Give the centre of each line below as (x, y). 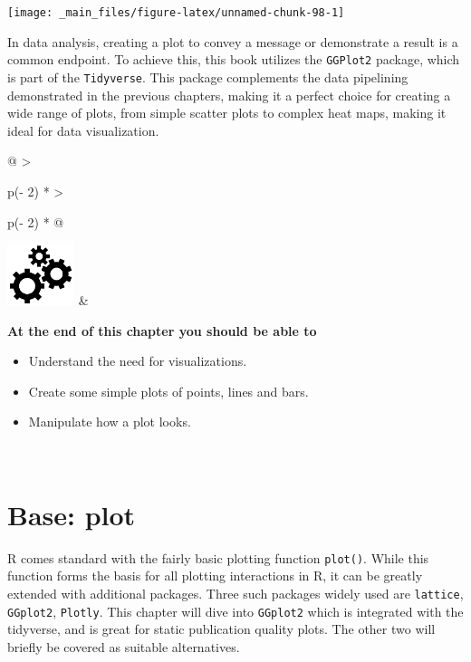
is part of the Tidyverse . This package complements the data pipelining (208, 77)
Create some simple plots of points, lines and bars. (168, 391)
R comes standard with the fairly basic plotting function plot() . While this (218, 557)
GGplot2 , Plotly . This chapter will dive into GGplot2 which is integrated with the (235, 611)
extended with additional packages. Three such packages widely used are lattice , (235, 594)
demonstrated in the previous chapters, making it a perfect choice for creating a (229, 95)
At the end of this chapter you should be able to (162, 330)
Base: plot (72, 514)
